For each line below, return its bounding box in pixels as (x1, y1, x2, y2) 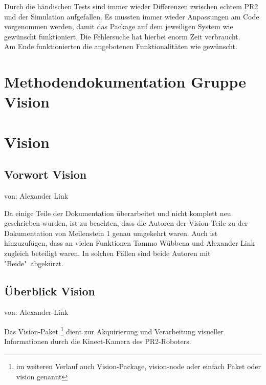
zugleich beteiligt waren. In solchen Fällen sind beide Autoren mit (4, 248, 211, 259)
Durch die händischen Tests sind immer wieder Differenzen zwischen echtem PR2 (4, 1, 258, 11)
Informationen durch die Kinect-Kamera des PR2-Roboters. (4, 336, 191, 347)
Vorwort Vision (4, 166, 87, 182)
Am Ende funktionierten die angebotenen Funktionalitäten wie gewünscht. (4, 41, 237, 52)
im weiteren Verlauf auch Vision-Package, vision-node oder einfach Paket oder (16, 360, 261, 371)
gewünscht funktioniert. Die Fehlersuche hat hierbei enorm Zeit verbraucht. (4, 31, 240, 41)
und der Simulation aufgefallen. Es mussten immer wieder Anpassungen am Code (4, 11, 259, 22)
